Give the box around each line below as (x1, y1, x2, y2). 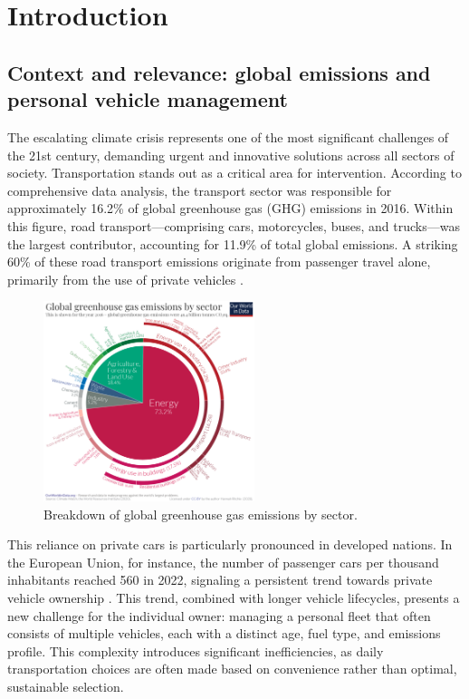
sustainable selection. (7, 676, 124, 695)
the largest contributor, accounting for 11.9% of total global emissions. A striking (7, 234, 458, 253)
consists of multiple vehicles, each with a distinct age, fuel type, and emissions (7, 624, 441, 643)
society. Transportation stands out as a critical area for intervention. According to (7, 163, 462, 182)
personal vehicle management (7, 85, 288, 113)
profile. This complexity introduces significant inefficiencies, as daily (7, 641, 384, 660)
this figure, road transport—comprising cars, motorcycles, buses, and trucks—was (7, 216, 460, 235)
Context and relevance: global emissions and (7, 58, 431, 86)
